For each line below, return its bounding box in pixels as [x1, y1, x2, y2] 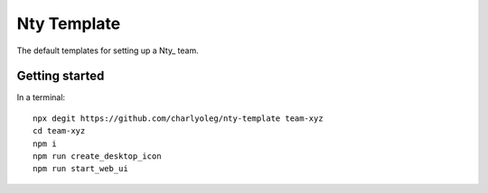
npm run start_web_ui [33, 163, 128, 174]
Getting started [16, 69, 105, 84]
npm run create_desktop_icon [33, 152, 162, 161]
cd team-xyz [33, 126, 86, 136]
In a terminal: [16, 92, 66, 103]
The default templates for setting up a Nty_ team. [16, 45, 199, 56]
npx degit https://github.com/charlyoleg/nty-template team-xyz [33, 113, 324, 124]
